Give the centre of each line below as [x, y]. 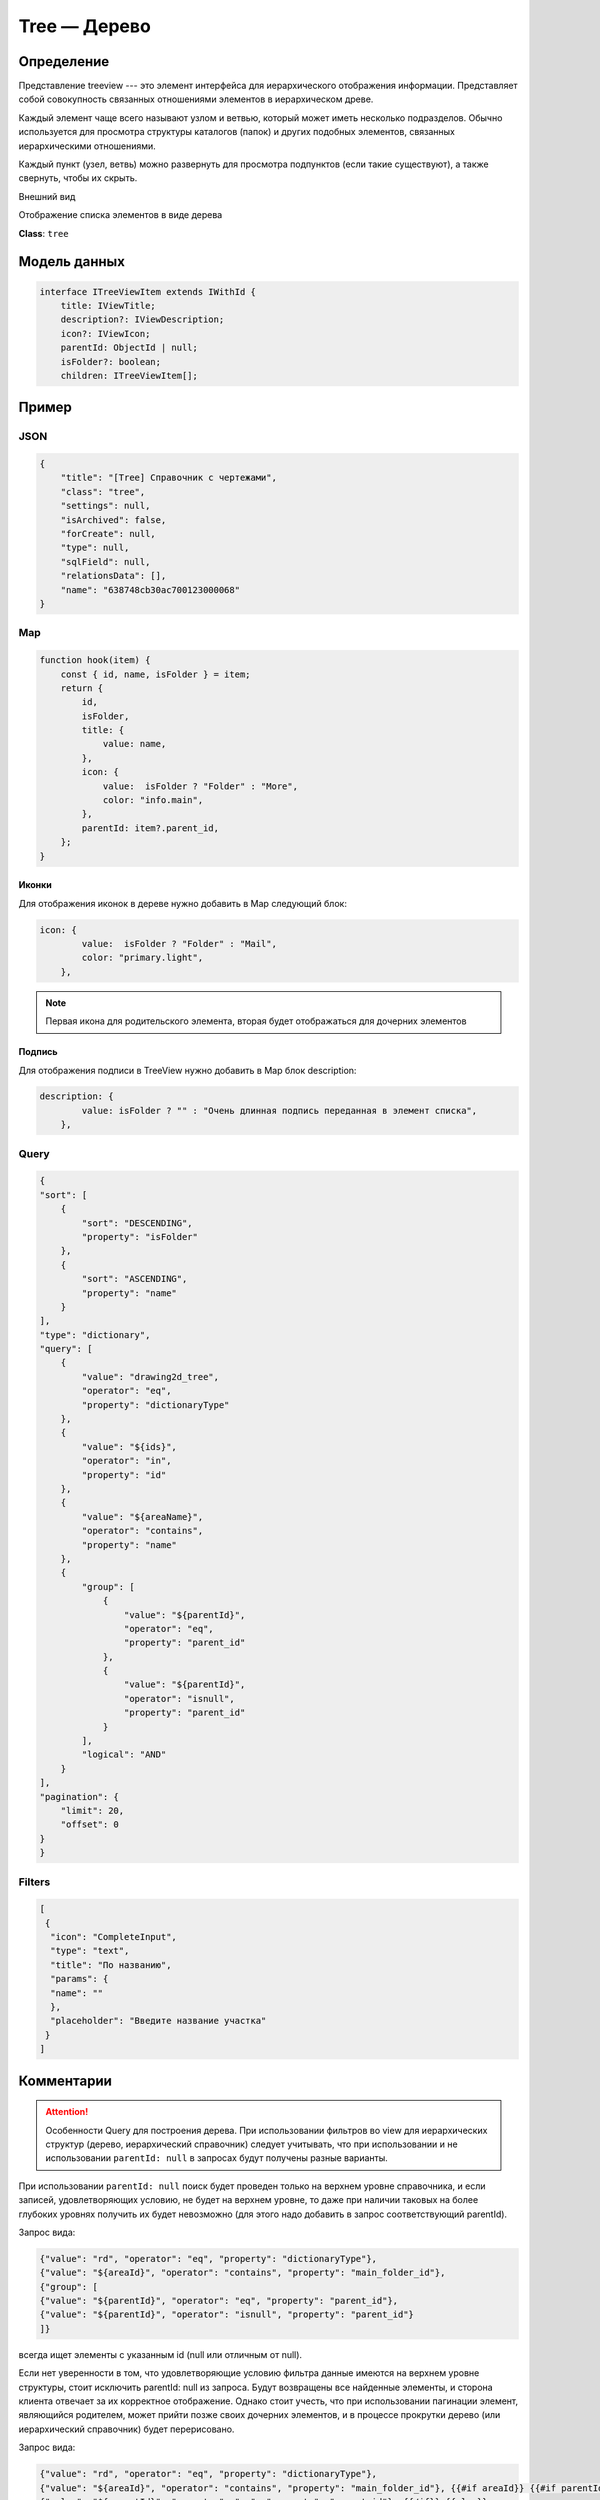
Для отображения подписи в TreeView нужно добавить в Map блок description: [187, 1070]
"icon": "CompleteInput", [113, 1937]
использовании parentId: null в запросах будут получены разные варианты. [217, 2158]
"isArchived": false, [113, 519]
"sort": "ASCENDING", [134, 1279]
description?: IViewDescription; [142, 319]
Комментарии [65, 2080]
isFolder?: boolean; [111, 361]
